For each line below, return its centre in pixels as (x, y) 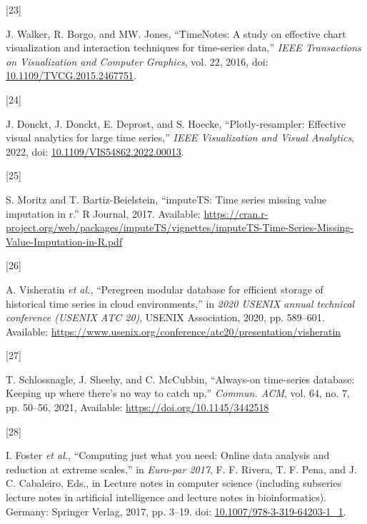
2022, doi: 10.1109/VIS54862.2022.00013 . (95, 151)
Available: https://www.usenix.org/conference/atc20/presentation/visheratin (174, 331)
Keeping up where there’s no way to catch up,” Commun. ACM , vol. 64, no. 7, (178, 393)
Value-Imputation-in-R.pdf (64, 241)
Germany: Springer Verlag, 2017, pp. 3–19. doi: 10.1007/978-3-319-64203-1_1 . (176, 511)
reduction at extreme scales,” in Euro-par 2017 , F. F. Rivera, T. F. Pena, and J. (181, 469)
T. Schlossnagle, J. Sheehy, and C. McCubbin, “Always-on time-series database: (180, 379)
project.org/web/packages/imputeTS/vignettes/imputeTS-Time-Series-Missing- (180, 227)
